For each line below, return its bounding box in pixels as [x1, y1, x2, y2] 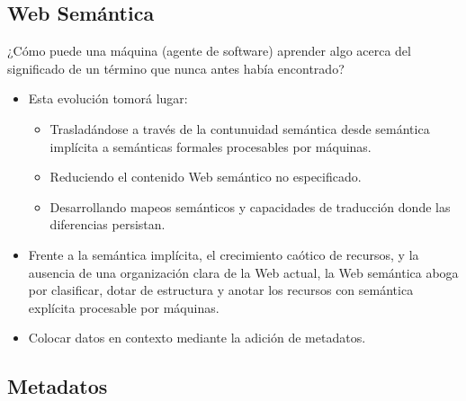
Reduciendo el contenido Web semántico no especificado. [49, 167, 362, 186]
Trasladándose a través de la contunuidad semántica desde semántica [49, 119, 430, 138]
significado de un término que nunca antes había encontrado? [7, 58, 345, 77]
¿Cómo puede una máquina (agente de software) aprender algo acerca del [7, 41, 411, 60]
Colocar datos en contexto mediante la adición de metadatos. [28, 328, 366, 347]
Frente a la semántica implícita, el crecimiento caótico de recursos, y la [28, 245, 419, 263]
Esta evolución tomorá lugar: [28, 89, 188, 108]
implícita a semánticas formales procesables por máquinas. [49, 137, 372, 156]
